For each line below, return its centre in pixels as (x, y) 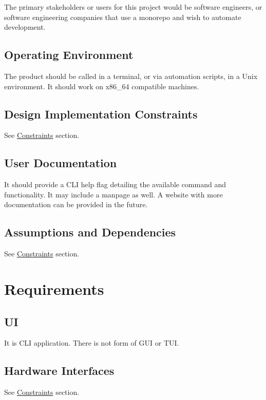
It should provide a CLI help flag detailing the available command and (115, 184)
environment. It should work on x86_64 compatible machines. (102, 86)
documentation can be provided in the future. (76, 204)
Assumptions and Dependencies (90, 232)
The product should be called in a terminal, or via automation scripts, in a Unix (131, 76)
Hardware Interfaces (59, 371)
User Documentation (61, 163)
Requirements (54, 288)
